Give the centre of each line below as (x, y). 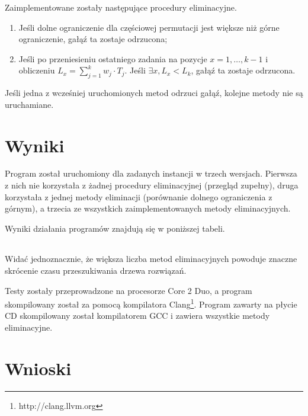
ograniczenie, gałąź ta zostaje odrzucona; (93, 39)
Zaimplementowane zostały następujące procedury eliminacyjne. (121, 7)
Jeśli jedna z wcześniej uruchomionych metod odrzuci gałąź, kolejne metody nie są (154, 93)
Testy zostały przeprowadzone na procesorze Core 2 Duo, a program (129, 290)
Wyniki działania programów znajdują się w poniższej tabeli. (115, 228)
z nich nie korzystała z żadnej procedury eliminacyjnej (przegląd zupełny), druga (152, 185)
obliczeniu (37, 70)
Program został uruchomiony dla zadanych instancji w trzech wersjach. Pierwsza (151, 173)
